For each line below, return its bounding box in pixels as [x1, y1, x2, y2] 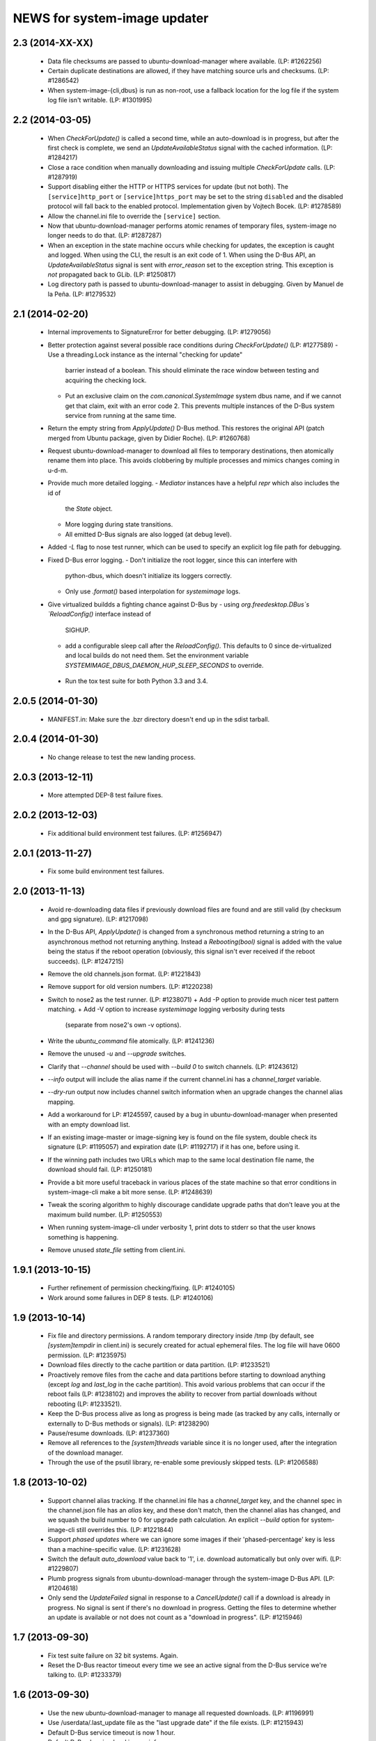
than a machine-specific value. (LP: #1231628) [47, 1545, 181, 1553]
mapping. [47, 1098, 75, 1106]
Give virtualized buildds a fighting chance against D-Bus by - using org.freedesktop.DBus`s [47, 600, 310, 609]
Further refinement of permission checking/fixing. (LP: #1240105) [47, 1283, 235, 1292]
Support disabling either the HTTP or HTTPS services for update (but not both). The [47, 182, 289, 191]
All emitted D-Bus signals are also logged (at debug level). [65, 530, 233, 538]
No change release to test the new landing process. [47, 753, 196, 761]
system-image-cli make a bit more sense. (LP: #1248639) [47, 1187, 213, 1196]
